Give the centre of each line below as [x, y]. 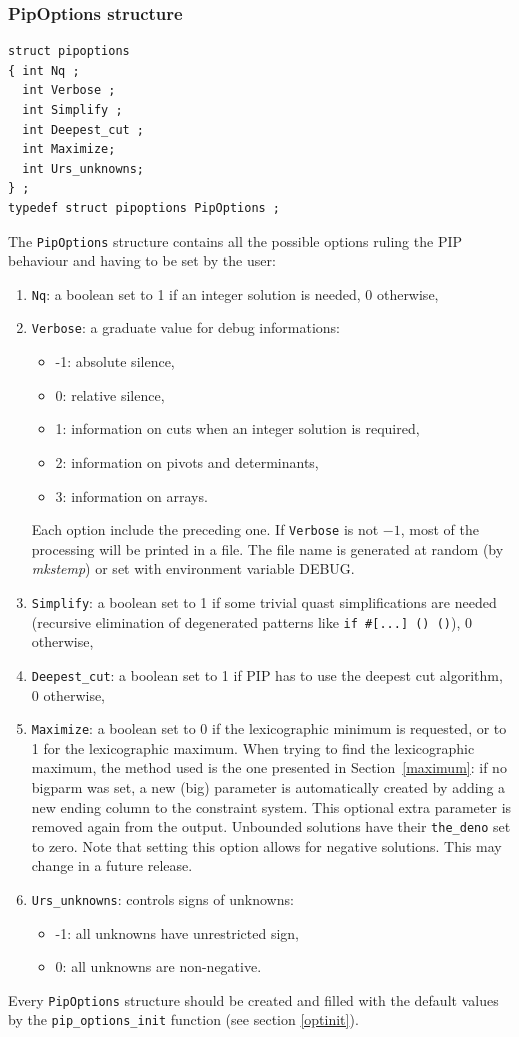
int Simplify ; [72, 110]
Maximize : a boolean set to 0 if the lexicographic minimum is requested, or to [269, 728]
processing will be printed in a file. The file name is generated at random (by [267, 548]
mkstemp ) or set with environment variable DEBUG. [193, 568]
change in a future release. [112, 865]
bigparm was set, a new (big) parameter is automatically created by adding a [268, 786]
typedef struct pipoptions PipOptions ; [144, 207]
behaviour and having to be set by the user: [142, 260]
